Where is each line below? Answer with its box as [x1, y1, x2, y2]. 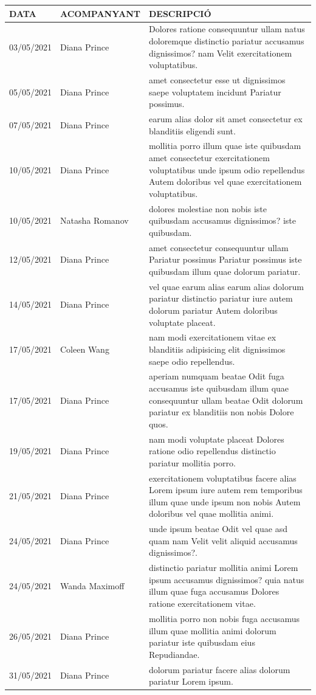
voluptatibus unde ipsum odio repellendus [148, 163, 305, 176]
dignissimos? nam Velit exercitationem [148, 46, 292, 59]
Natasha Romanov [60, 214, 129, 227]
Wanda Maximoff [60, 579, 125, 592]
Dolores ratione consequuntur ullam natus [148, 22, 305, 35]
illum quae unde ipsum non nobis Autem [148, 495, 301, 508]
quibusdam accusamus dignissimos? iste [148, 214, 296, 227]
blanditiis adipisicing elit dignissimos [148, 342, 286, 355]
